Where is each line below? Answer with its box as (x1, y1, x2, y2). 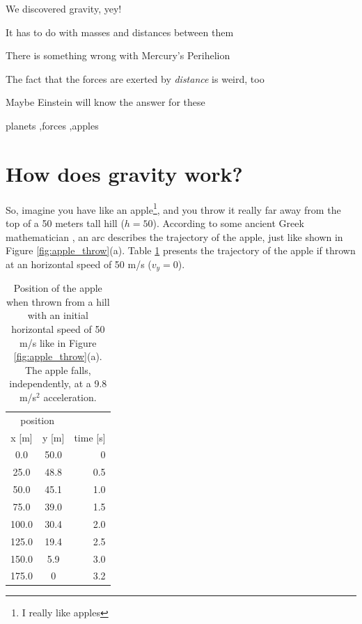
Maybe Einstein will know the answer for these (6, 95, 205, 109)
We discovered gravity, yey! (6, 1, 122, 15)
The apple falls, (25, 362, 91, 377)
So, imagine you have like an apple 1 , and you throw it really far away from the (6, 200, 341, 217)
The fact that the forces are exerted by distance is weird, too (6, 71, 265, 86)
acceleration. (43, 389, 97, 404)
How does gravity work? (6, 159, 243, 187)
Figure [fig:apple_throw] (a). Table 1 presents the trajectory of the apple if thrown (6, 243, 356, 258)
